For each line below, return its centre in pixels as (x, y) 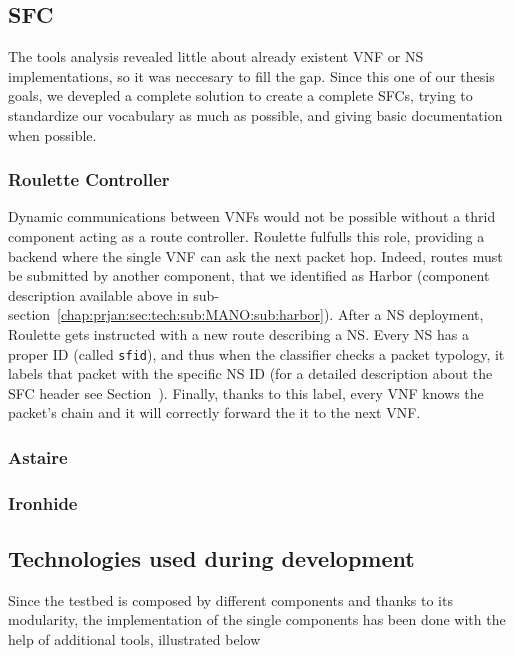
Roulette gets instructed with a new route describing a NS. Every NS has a (238, 333)
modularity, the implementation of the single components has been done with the (257, 619)
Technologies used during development (211, 558)
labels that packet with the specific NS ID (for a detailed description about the (250, 373)
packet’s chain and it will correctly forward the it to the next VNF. (214, 412)
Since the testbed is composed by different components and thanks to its (230, 599)
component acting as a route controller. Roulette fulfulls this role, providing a (246, 235)
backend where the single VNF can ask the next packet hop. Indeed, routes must (255, 255)
